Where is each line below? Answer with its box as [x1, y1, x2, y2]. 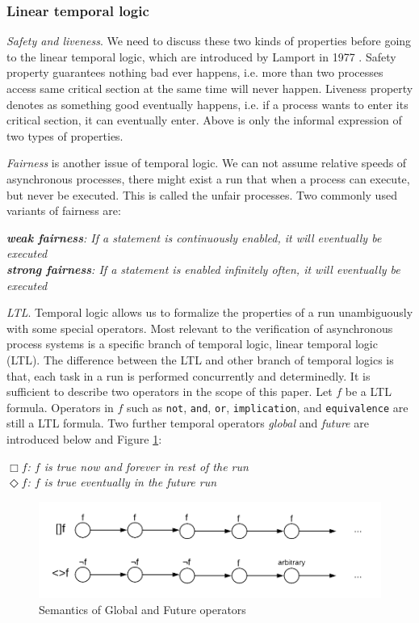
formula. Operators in [6, 398, 114, 415]
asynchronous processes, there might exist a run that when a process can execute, [6, 170, 410, 187]
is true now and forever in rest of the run [44, 457, 249, 474]
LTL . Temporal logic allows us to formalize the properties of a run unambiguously [6, 304, 413, 321]
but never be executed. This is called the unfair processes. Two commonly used [6, 186, 397, 203]
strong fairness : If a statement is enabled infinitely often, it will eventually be [6, 260, 400, 277]
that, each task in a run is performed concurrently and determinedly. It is [6, 367, 371, 384]
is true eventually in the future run [44, 474, 217, 490]
